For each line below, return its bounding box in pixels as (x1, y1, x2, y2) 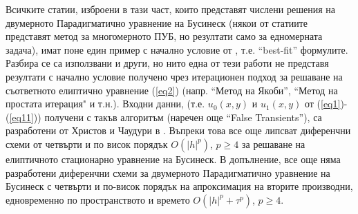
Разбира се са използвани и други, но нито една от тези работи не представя (6, 56, 329, 70)
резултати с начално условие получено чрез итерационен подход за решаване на (6, 69, 343, 83)
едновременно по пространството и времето (6, 192, 190, 206)
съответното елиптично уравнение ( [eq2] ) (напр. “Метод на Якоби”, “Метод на (6, 83, 338, 97)
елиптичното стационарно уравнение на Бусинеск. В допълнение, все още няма (6, 151, 341, 166)
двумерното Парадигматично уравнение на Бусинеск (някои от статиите (6, 15, 308, 30)
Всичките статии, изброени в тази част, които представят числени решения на (6, 2, 335, 16)
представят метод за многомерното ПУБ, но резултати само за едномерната (6, 29, 323, 43)
